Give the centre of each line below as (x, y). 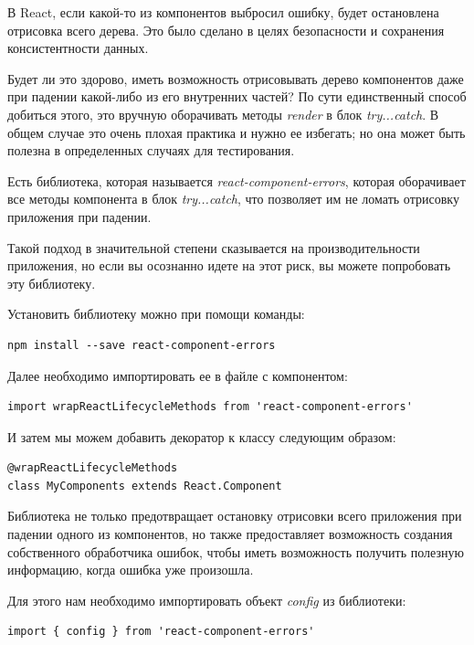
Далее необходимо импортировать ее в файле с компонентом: (178, 375)
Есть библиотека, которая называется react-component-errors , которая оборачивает (237, 180)
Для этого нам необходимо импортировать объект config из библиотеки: (207, 600)
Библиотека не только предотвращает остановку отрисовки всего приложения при (235, 516)
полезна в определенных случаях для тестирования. (151, 150)
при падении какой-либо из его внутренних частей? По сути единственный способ (237, 96)
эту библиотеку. (52, 283)
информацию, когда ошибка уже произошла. (131, 570)
